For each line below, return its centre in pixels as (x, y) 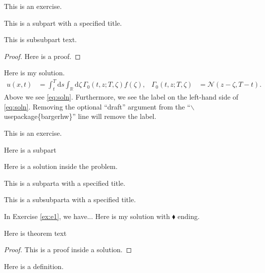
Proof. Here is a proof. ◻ (42, 56)
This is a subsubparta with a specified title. (70, 199)
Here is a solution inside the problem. (61, 166)
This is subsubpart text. (40, 39)
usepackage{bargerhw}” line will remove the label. (80, 116)
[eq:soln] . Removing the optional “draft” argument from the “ (97, 106)
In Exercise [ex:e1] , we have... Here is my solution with (87, 216)
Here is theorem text (35, 233)
